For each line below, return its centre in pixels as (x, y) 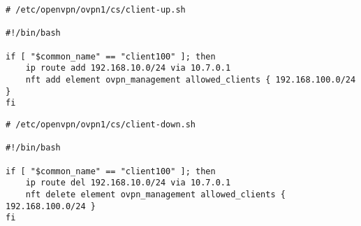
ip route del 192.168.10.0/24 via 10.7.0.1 (128, 183)
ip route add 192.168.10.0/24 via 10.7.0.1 (128, 68)
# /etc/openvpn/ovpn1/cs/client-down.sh (101, 124)
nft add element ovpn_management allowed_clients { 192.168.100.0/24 (191, 79)
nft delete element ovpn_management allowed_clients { (155, 194)
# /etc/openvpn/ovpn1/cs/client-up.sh (96, 10)
